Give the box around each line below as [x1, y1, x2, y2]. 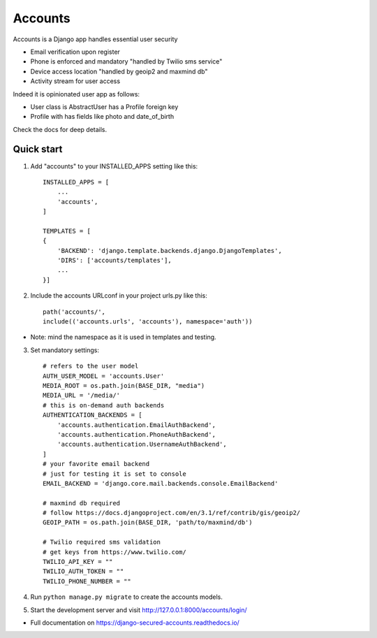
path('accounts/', [43, 307, 106, 316]
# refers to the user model [43, 362, 139, 370]
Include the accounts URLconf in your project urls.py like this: [30, 291, 207, 300]
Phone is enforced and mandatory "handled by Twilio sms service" [30, 57, 223, 66]
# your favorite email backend [43, 460, 150, 468]
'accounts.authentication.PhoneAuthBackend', [57, 430, 216, 438]
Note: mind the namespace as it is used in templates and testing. [30, 333, 216, 342]
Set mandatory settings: [30, 346, 100, 354]
